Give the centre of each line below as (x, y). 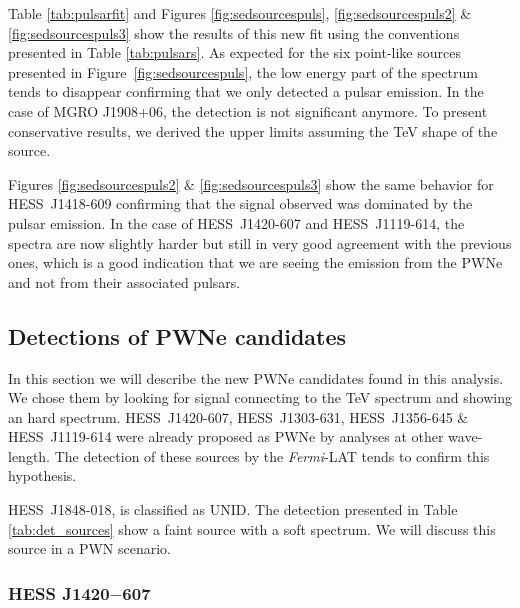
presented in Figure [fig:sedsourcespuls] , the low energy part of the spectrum (243, 71)
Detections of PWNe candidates (177, 335)
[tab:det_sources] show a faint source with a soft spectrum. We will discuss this (252, 528)
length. (29, 455)
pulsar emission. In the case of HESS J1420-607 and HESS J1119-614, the (236, 222)
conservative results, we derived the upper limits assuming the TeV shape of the (253, 130)
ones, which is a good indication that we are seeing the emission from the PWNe (255, 262)
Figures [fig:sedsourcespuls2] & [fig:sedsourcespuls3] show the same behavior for (251, 183)
